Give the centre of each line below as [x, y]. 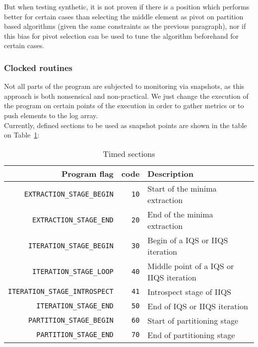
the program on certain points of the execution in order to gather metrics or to [124, 105]
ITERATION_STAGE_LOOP [73, 271]
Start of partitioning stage [193, 320]
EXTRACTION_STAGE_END [73, 220]
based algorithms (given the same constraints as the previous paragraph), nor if [125, 26]
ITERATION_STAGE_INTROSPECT [61, 292]
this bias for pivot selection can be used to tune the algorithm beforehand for [121, 35]
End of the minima [180, 214]
